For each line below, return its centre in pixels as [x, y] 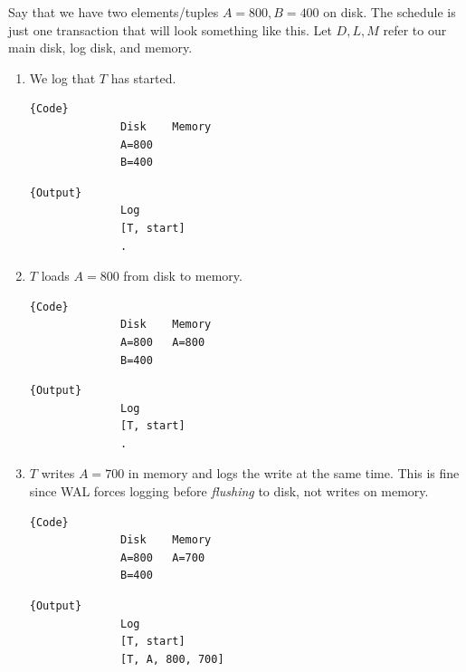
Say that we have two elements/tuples [114, 12]
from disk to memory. [183, 276]
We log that [62, 77]
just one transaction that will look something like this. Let [170, 29]
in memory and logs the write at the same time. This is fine [294, 473]
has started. [143, 77]
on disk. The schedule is [390, 12]
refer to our [415, 29]
